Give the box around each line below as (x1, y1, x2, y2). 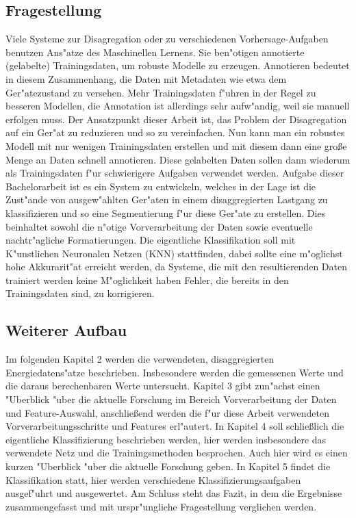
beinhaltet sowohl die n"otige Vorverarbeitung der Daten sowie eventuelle (5, 219, 313, 233)
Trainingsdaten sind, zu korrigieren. (5, 286, 155, 300)
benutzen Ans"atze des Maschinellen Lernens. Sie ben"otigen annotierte (5, 44, 305, 59)
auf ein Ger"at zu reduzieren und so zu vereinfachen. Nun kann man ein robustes (5, 125, 345, 140)
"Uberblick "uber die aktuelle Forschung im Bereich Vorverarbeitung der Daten (5, 392, 337, 406)
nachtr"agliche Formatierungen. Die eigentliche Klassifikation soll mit (5, 233, 296, 247)
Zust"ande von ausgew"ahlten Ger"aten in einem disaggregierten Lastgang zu (5, 192, 328, 207)
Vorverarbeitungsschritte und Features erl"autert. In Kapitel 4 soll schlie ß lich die (5, 419, 344, 433)
